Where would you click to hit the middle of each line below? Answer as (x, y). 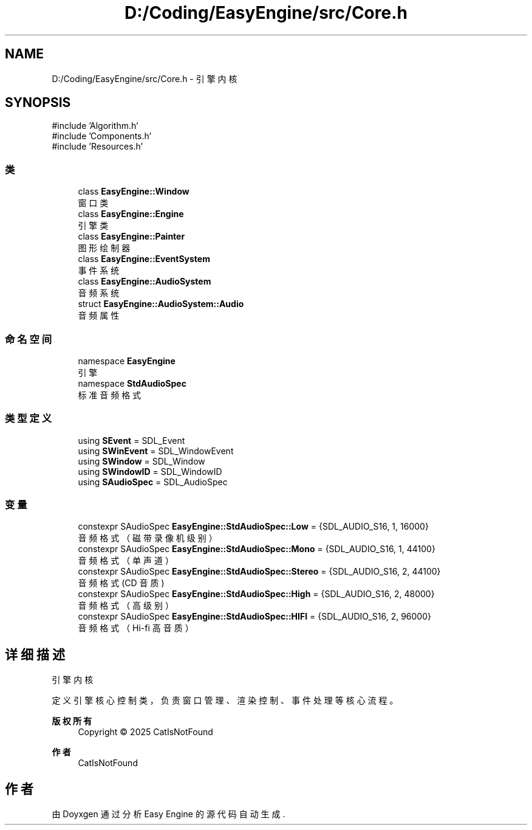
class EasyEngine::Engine (131, 214)
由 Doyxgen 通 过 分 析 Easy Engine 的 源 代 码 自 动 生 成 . (169, 814)
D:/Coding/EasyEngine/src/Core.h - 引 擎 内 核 (145, 78)
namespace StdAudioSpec (132, 383)
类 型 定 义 (29, 419)
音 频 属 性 (99, 316)
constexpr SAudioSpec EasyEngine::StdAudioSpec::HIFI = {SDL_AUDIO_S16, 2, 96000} (254, 617)
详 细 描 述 (35, 654)
